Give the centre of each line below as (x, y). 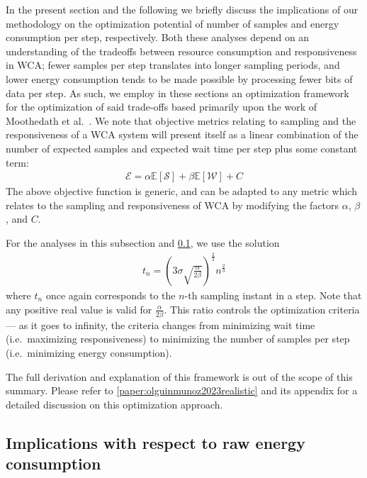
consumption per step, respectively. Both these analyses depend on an (158, 37)
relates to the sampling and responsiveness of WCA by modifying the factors (173, 205)
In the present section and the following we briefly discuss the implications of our (182, 9)
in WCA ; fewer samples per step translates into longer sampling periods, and (173, 65)
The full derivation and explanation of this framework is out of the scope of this (179, 376)
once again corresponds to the (111, 295)
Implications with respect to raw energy (156, 442)
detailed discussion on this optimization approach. (114, 404)
